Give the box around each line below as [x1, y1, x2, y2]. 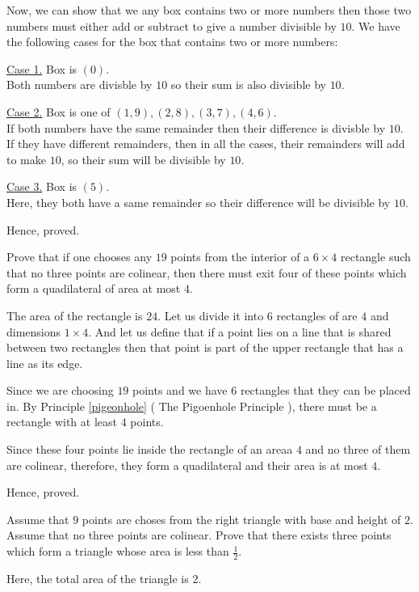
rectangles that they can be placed [240, 382, 411, 399]
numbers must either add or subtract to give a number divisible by [6, 17, 337, 34]
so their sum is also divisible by [170, 76, 326, 93]
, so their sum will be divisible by [61, 150, 226, 167]
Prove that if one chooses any [6, 248, 153, 265]
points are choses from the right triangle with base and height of [82, 510, 401, 527]
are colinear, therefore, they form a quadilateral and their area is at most [6, 456, 368, 473]
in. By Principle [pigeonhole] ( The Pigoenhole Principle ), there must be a [6, 397, 377, 414]
